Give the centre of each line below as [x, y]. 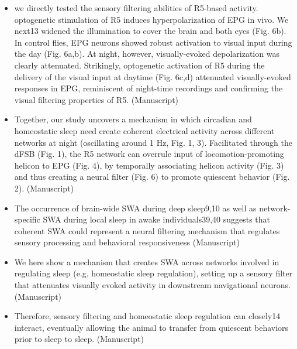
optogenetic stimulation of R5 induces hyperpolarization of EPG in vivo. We [151, 19]
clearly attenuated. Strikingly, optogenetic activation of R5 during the [139, 65]
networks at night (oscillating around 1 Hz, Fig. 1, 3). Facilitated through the [153, 142]
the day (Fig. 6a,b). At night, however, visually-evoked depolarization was [147, 54]
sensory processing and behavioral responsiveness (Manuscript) [127, 242]
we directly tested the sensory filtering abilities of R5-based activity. [136, 8]
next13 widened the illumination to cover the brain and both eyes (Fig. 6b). [150, 31]
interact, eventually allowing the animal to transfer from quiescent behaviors [151, 327]
